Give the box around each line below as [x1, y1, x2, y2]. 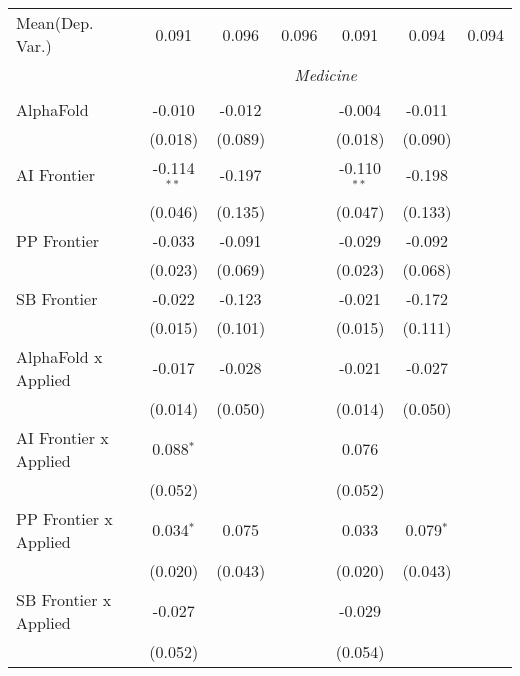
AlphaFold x [16, 344, 103, 368]
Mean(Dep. [16, 11, 94, 34]
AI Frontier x [16, 425, 109, 449]
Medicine [294, 63, 357, 86]
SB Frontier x [16, 587, 112, 611]
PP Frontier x [16, 506, 113, 530]
